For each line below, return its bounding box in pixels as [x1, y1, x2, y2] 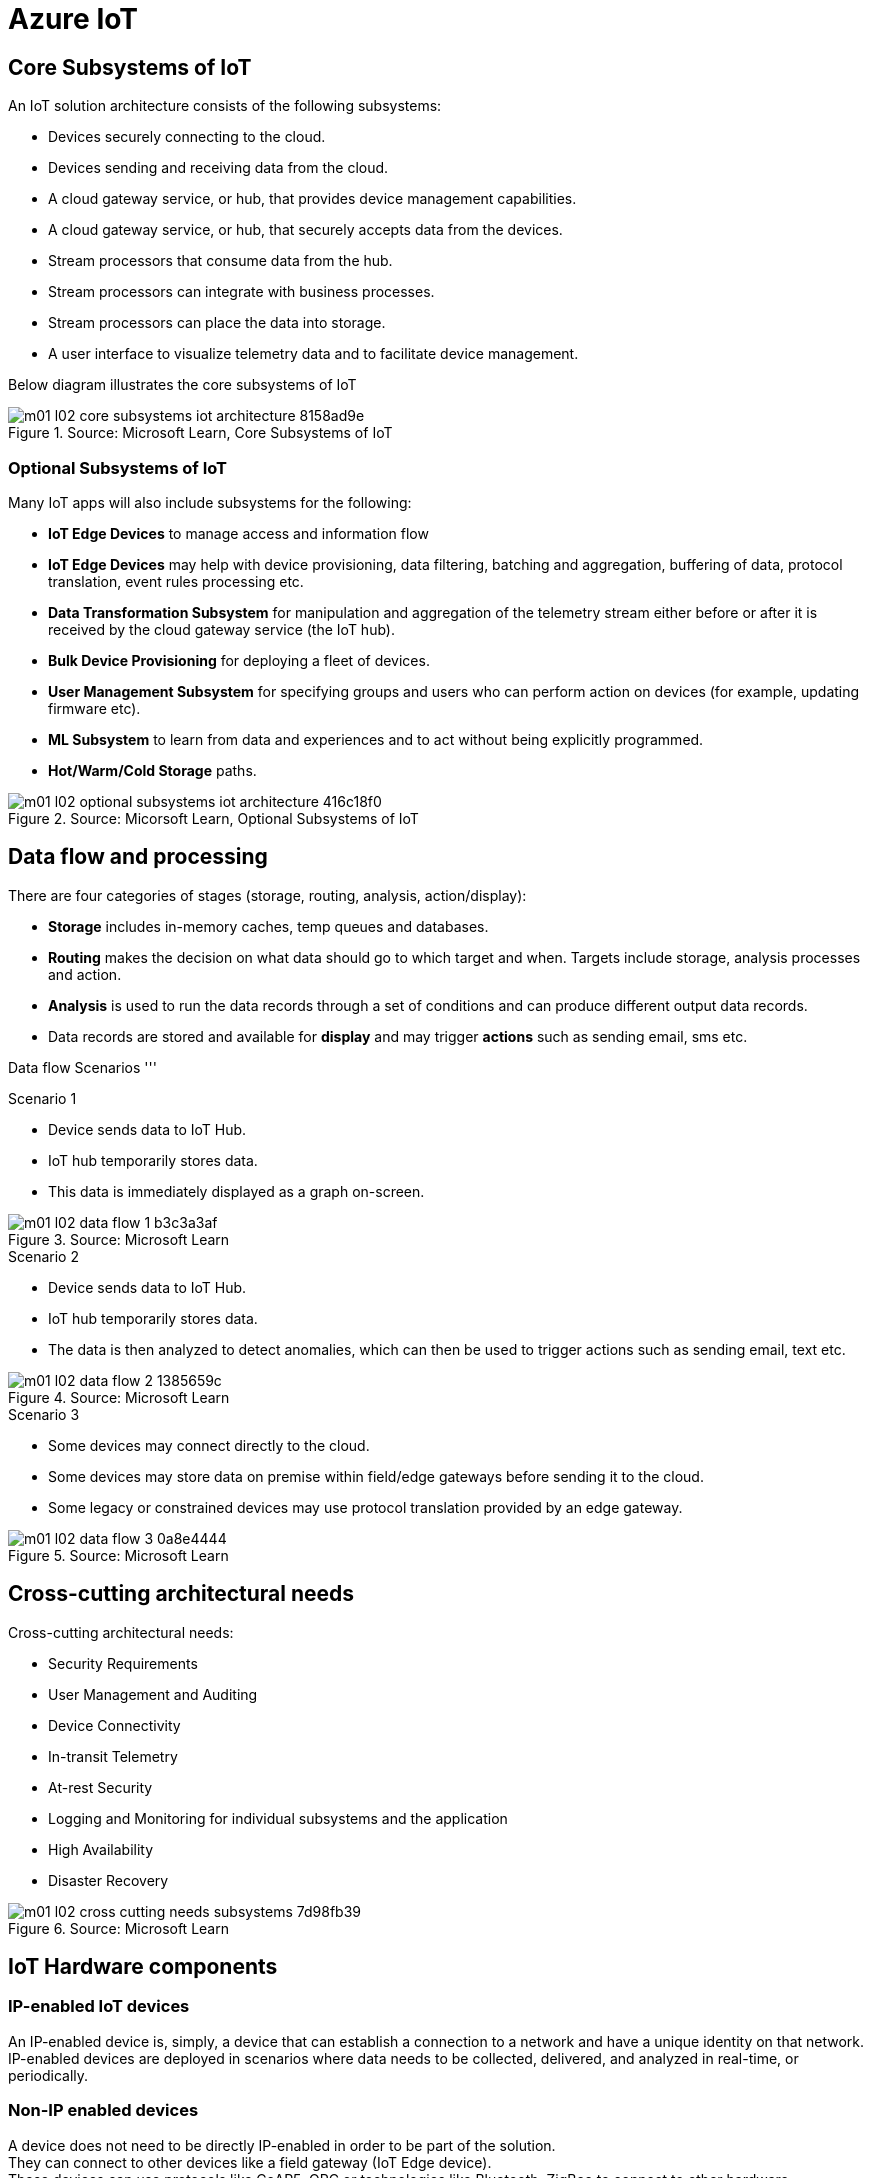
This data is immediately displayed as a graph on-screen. [48, 1182, 425, 1200]
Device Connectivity [48, 1716, 181, 1734]
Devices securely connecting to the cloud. [48, 128, 326, 146]
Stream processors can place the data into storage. [48, 314, 386, 332]
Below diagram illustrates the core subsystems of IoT [8, 376, 357, 394]
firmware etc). [48, 699, 141, 717]
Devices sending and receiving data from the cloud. [48, 159, 389, 177]
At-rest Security [48, 1778, 153, 1796]
